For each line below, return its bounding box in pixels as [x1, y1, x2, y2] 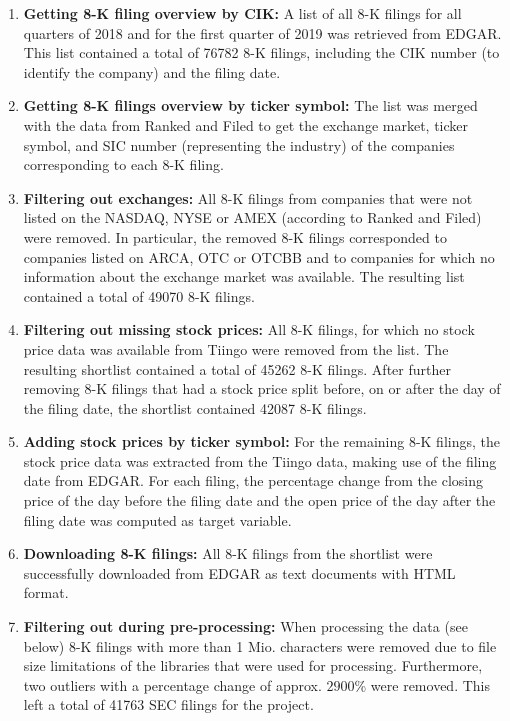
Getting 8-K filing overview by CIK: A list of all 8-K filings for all [23, 3, 462, 23]
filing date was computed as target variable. [23, 509, 292, 530]
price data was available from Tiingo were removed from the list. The [23, 338, 449, 359]
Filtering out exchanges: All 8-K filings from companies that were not [23, 187, 473, 208]
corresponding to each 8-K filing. [23, 154, 224, 175]
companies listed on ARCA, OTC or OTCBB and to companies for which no [23, 246, 495, 267]
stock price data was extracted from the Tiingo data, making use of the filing [23, 450, 497, 471]
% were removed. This [354, 674, 490, 695]
